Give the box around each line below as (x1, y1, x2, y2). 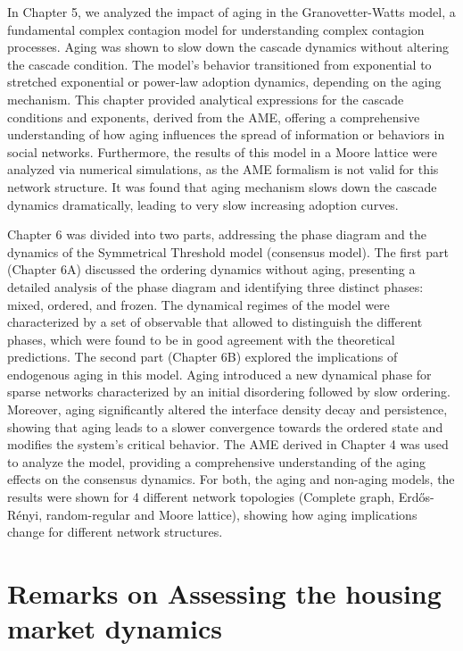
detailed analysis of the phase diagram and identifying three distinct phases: (7, 277, 424, 296)
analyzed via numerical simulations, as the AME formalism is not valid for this (7, 160, 439, 179)
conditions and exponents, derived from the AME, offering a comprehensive (7, 107, 420, 126)
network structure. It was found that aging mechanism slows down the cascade (7, 177, 437, 196)
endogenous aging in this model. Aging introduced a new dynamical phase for (7, 364, 432, 383)
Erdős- (398, 488, 434, 506)
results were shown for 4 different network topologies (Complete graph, (7, 488, 395, 506)
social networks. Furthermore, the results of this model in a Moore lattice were (7, 142, 437, 161)
